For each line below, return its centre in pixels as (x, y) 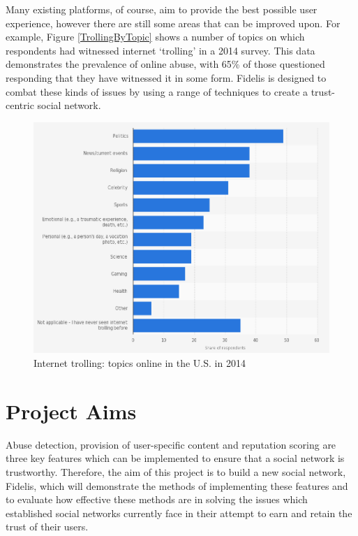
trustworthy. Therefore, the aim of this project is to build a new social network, (176, 471)
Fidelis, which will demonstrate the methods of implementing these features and (177, 485)
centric (20, 105)
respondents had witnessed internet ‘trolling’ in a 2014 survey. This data (161, 50)
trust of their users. (47, 527)
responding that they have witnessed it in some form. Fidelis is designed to (166, 77)
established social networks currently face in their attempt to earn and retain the (179, 513)
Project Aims (71, 411)
